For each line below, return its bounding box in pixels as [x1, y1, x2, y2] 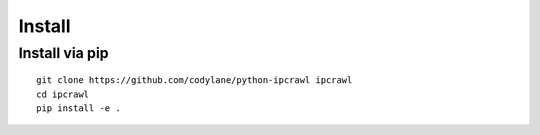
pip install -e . [36, 102, 121, 114]
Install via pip [18, 44, 109, 62]
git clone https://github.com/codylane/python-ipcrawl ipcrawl [36, 75, 353, 86]
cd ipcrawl [36, 88, 90, 100]
